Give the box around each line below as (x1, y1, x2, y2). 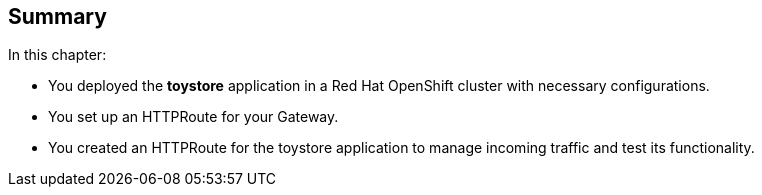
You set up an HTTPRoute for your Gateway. (48, 108, 339, 126)
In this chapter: (8, 46, 107, 64)
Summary (8, 4, 107, 29)
